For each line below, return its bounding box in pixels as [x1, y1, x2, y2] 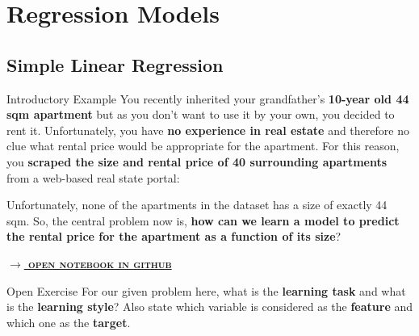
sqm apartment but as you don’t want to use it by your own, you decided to [6, 106, 395, 123]
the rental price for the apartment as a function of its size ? [6, 228, 341, 245]
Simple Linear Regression [6, 52, 224, 77]
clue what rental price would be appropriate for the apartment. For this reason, [6, 137, 400, 154]
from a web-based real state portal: [6, 169, 180, 186]
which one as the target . [6, 313, 131, 330]
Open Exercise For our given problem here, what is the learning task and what [6, 282, 406, 299]
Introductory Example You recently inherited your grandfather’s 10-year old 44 [6, 90, 409, 107]
